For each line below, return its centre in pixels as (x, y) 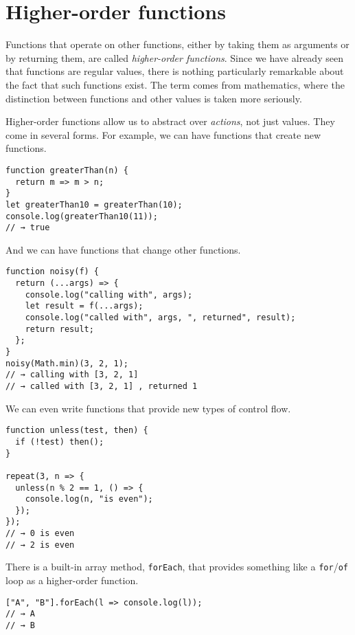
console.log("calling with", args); (109, 294)
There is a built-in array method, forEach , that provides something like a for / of (177, 567)
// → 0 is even (40, 534)
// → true (28, 228)
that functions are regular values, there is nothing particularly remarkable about (175, 71)
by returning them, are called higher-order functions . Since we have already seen (174, 57)
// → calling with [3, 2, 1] (72, 375)
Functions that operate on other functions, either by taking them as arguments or (177, 44)
